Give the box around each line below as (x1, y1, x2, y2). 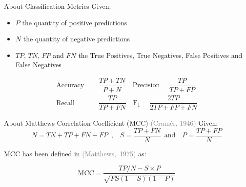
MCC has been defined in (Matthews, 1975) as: (4, 148, 146, 158)
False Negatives (15, 59, 61, 70)
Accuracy (56, 82, 84, 89)
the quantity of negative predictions (23, 34, 130, 44)
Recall (56, 99, 75, 107)
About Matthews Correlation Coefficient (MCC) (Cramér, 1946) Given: (4, 118, 218, 128)
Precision (132, 82, 160, 89)
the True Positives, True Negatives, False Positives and (78, 50, 243, 60)
